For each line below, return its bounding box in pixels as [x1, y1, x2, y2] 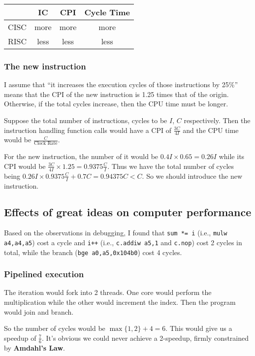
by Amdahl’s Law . [4, 342, 65, 353]
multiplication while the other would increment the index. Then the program [4, 297, 236, 307]
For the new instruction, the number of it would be [4, 151, 159, 162]
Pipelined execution [4, 268, 84, 280]
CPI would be [4, 161, 46, 171]
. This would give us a [165, 323, 232, 333]
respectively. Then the [184, 115, 251, 125]
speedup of [4, 332, 36, 343]
